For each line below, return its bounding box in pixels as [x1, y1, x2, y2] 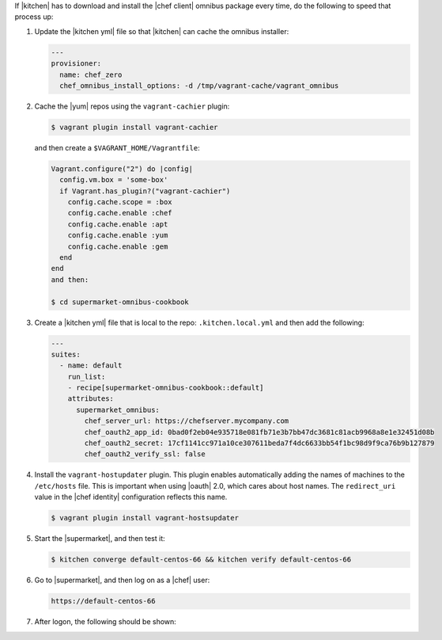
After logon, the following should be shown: [34, 617, 177, 627]
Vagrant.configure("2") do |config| [51, 164, 194, 173]
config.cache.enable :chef [67, 208, 173, 218]
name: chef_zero [59, 70, 123, 79]
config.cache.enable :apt [67, 219, 168, 229]
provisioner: [51, 59, 102, 68]
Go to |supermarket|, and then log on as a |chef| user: [34, 575, 210, 585]
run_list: [67, 372, 106, 381]
